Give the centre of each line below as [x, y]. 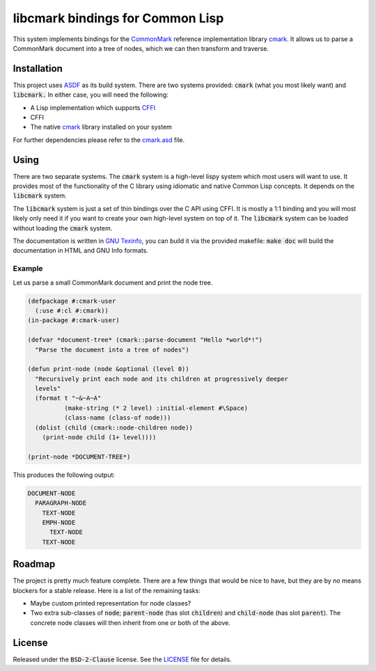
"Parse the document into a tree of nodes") [112, 349]
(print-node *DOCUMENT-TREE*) [79, 457]
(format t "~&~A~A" [68, 398]
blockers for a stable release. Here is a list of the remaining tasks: [107, 590]
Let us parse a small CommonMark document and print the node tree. [113, 283]
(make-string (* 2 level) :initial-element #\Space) [156, 408]
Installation [38, 69]
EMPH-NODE [59, 522]
